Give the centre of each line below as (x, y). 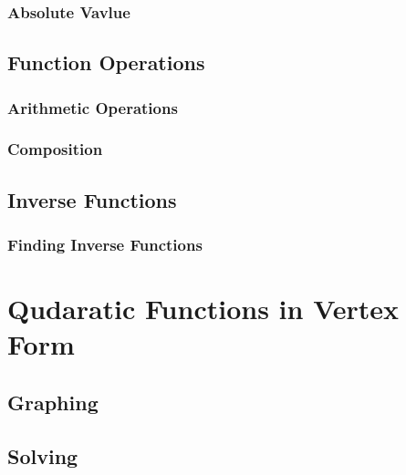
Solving (43, 455)
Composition (55, 149)
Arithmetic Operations (93, 107)
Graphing (53, 402)
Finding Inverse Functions (105, 245)
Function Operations (106, 62)
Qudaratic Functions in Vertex (203, 309)
